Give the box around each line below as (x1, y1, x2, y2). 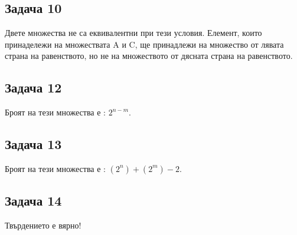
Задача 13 (5, 135, 62, 153)
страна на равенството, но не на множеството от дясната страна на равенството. (5, 49, 293, 62)
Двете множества (5, 27, 66, 39)
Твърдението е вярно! (5, 219, 81, 231)
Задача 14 (5, 191, 62, 210)
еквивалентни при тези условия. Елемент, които (89, 27, 262, 39)
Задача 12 (5, 78, 62, 97)
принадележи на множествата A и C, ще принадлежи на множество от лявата (5, 38, 284, 50)
